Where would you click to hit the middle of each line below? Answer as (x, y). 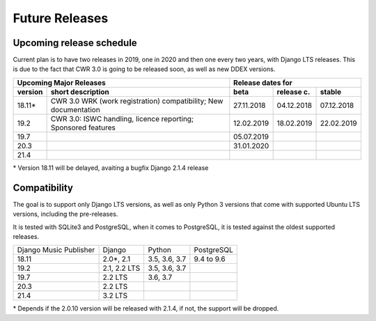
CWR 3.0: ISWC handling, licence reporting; (122, 118)
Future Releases (61, 18)
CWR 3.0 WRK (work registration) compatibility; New (137, 101)
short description (80, 92)
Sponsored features (83, 127)
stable (330, 92)
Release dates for (263, 82)
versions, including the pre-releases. (65, 214)
